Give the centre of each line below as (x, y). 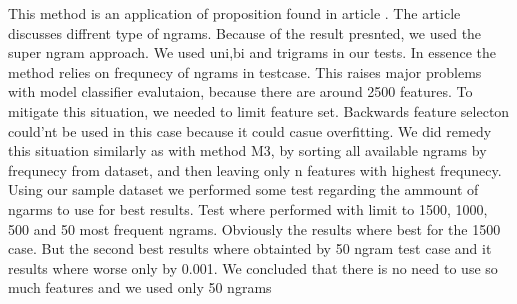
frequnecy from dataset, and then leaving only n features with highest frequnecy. (255, 169)
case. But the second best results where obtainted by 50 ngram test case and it (250, 248)
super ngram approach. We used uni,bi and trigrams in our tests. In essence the (252, 52)
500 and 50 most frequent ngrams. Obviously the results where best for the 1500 (254, 228)
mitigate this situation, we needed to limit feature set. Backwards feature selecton (259, 110)
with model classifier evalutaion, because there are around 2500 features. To (240, 91)
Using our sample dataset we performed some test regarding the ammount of (243, 189)
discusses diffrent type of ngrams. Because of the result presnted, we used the (245, 32)
